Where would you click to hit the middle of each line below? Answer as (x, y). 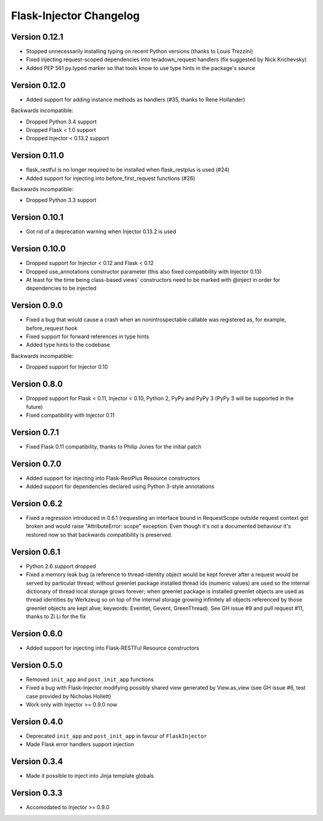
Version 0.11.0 (38, 156)
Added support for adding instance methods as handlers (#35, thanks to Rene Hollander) (135, 100)
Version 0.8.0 (37, 384)
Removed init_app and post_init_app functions (90, 679)
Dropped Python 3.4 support (61, 121)
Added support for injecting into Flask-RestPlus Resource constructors (113, 478)
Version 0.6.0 (37, 634)
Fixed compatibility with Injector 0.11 (70, 415)
